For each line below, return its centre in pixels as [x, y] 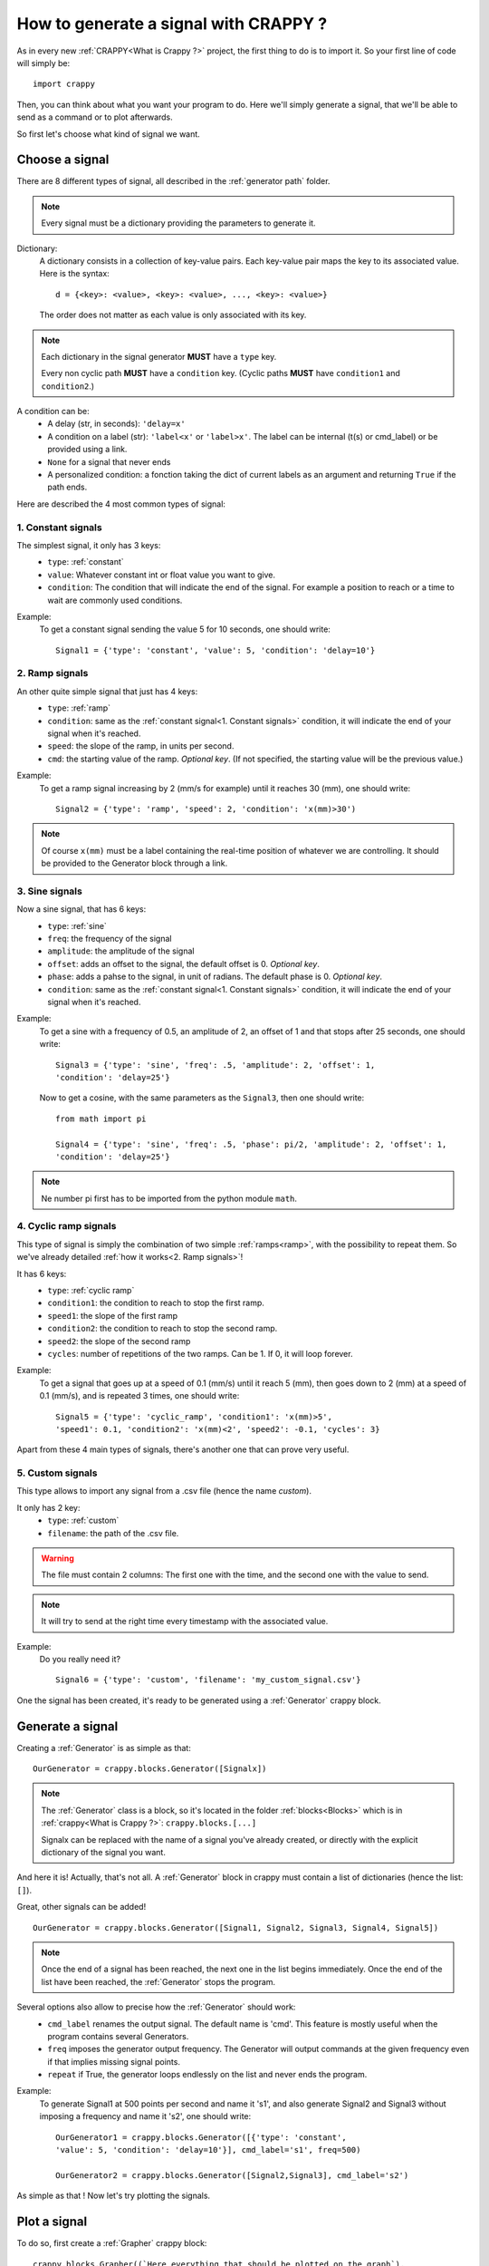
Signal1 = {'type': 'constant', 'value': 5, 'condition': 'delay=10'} [216, 650]
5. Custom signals [57, 1473]
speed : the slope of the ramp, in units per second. [141, 746]
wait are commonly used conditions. [115, 600]
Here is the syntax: [75, 274]
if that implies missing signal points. [114, 2061]
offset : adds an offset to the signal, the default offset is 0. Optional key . [184, 964]
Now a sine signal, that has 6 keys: [81, 909]
